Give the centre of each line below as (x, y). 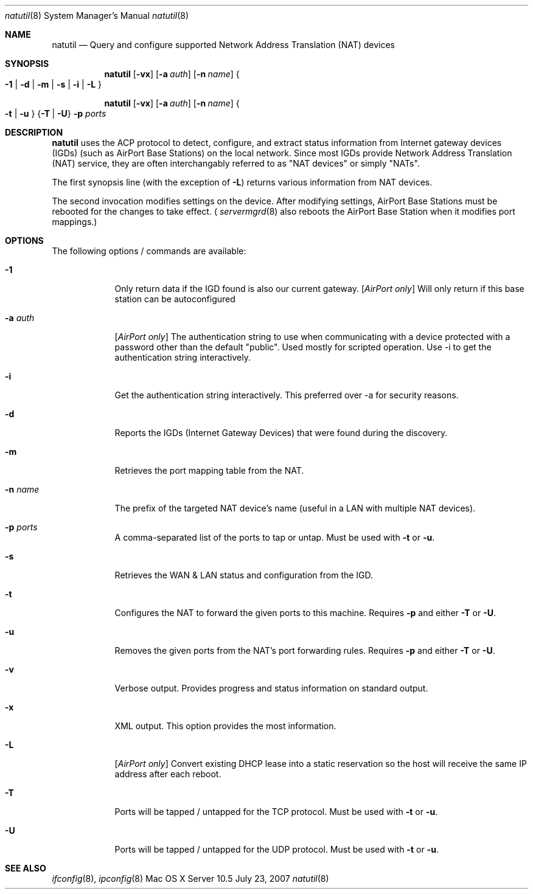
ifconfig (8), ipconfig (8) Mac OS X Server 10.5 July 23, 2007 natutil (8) (190, 878)
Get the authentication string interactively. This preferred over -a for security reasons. (287, 395)
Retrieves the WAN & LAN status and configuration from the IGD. (244, 575)
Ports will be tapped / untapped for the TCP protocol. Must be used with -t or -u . (276, 812)
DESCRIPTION (34, 132)
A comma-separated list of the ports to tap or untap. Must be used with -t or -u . (275, 537)
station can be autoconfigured (175, 299)
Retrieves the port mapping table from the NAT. (209, 470)
